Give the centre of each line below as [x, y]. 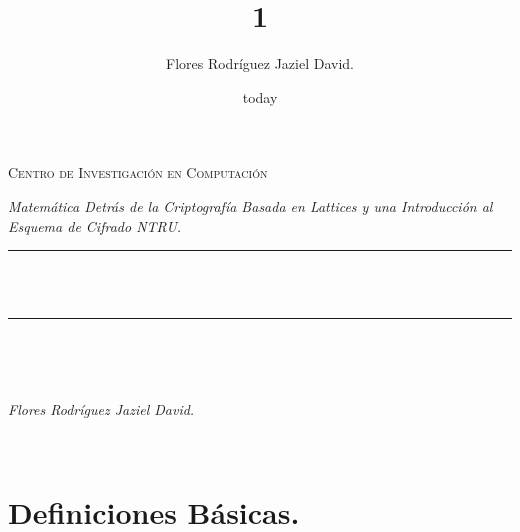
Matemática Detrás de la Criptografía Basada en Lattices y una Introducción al [250, 205]
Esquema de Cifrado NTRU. [95, 225]
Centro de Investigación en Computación [138, 172]
